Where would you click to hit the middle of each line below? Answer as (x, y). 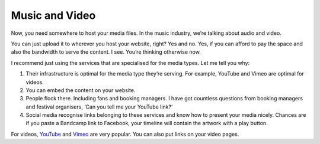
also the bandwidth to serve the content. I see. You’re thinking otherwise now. (106, 52)
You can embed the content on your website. (81, 90)
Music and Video (53, 15)
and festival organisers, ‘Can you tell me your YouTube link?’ (99, 107)
